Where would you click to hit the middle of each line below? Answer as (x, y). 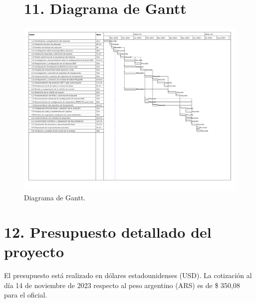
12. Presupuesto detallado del (108, 232)
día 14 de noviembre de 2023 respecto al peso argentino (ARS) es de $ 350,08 (122, 285)
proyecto (34, 251)
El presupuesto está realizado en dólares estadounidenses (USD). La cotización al (128, 275)
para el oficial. (26, 295)
